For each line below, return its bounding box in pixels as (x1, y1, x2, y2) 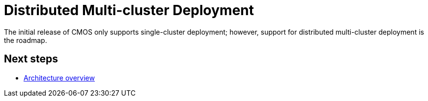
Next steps (4, 53, 58, 65)
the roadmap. (4, 36, 47, 44)
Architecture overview (24, 73, 95, 82)
